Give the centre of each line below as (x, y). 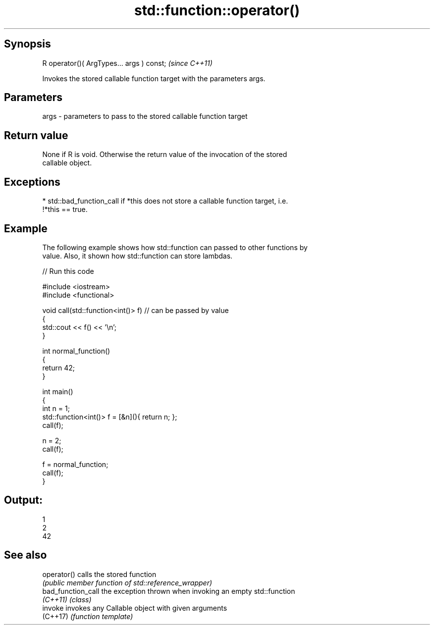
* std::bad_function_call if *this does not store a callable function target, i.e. (165, 201)
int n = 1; (56, 408)
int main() (58, 391)
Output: (23, 500)
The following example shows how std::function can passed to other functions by (175, 247)
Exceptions (32, 182)
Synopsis (27, 44)
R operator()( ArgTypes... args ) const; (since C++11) (127, 63)
